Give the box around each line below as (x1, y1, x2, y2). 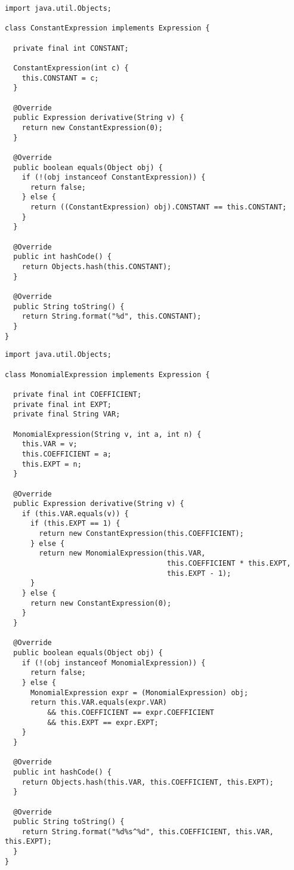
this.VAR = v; (21, 440, 78, 449)
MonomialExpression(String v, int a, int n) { (13, 430, 202, 439)
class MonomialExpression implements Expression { (5, 370, 210, 379)
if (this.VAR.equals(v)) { (21, 509, 129, 518)
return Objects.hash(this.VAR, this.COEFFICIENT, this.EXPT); (21, 778, 274, 786)
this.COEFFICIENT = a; (21, 449, 112, 458)
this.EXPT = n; (21, 459, 82, 468)
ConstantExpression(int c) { (13, 63, 129, 72)
